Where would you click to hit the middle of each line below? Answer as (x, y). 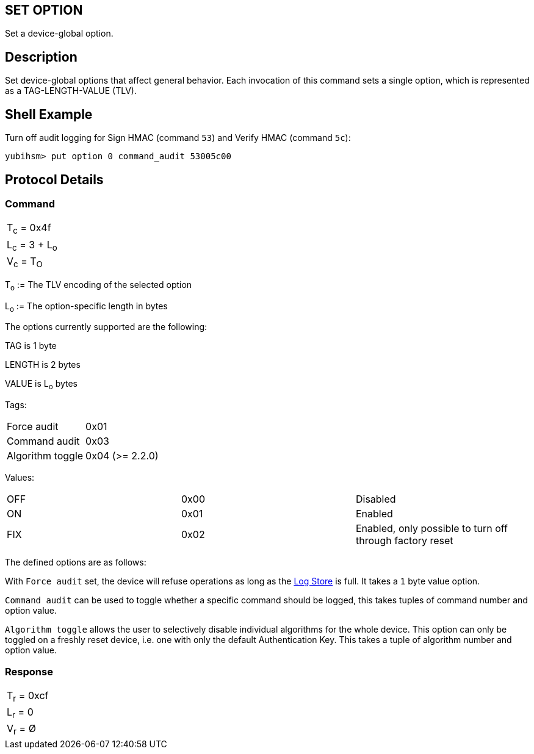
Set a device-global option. (59, 34)
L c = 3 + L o (32, 245)
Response (29, 671)
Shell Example (49, 114)
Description (41, 57)
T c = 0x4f (29, 229)
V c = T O (25, 262)
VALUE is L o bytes (41, 385)
